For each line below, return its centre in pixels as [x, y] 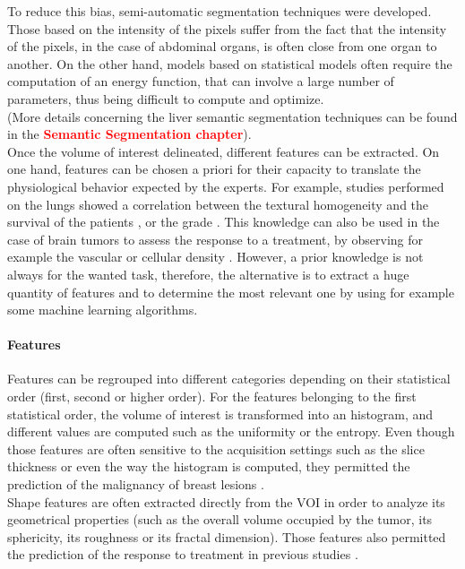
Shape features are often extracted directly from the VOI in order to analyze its [226, 501]
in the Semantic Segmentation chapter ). [129, 134]
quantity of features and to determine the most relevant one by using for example [231, 292]
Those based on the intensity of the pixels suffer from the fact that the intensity [227, 28]
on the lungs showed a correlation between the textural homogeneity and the [218, 204]
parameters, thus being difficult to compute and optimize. [166, 98]
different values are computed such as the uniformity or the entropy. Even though [231, 431]
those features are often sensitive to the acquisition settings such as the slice [216, 448]
